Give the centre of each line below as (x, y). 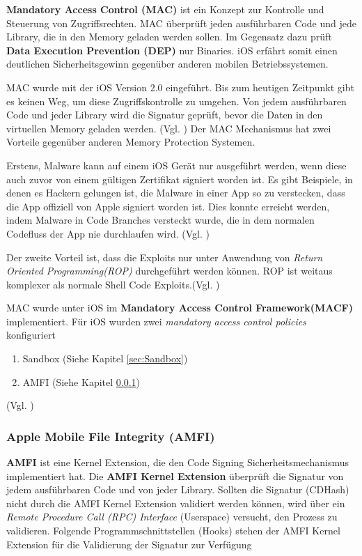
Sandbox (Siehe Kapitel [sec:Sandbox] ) (105, 358)
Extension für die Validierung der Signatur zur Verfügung (129, 544)
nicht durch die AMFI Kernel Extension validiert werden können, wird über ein (176, 503)
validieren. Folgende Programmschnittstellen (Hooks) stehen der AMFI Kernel (173, 531)
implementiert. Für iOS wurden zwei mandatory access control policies (156, 321)
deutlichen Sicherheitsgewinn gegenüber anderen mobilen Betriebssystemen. (167, 64)
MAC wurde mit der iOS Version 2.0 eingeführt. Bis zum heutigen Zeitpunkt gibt (180, 87)
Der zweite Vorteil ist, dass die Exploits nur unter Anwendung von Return (165, 257)
